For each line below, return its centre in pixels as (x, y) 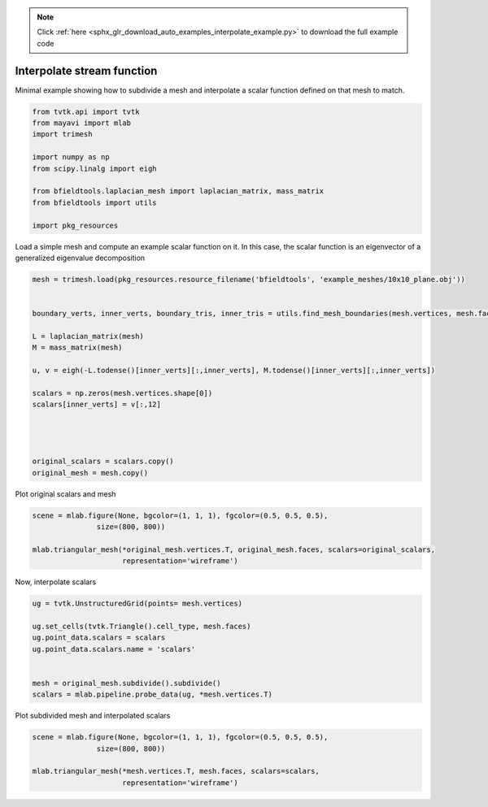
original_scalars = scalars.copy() (103, 462)
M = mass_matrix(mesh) (77, 348)
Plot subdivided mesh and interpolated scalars (93, 716)
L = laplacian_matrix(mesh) (88, 336)
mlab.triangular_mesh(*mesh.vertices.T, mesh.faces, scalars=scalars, (176, 771)
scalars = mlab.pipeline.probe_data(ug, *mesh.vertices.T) (152, 694)
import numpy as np (71, 157)
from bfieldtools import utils (95, 202)
